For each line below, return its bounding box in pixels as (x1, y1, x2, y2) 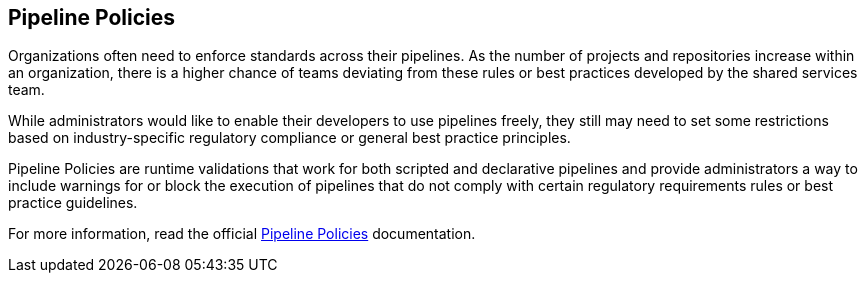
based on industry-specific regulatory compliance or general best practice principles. (8, 129, 571, 147)
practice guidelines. (8, 194, 138, 212)
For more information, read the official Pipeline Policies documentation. (8, 225, 476, 243)
